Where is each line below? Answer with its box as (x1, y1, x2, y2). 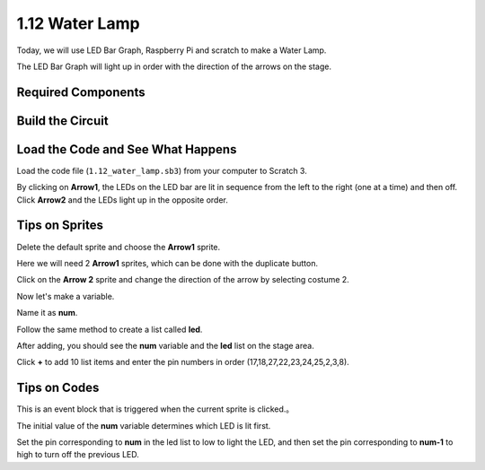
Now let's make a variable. (16, 291, 115, 301)
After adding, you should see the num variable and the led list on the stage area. (16, 340, 314, 351)
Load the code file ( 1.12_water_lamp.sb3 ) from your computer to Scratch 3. (16, 165, 307, 176)
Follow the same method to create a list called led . (16, 324, 203, 335)
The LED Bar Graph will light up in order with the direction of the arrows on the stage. (16, 61, 332, 72)
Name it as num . (16, 308, 78, 318)
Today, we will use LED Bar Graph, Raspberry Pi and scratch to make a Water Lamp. (16, 45, 327, 56)
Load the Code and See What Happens (16, 142, 237, 157)
